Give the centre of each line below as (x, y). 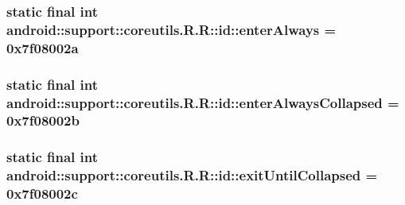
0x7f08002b (43, 120)
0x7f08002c (42, 193)
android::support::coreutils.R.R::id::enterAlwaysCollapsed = (203, 102)
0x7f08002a (43, 47)
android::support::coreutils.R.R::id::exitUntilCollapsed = (192, 175)
